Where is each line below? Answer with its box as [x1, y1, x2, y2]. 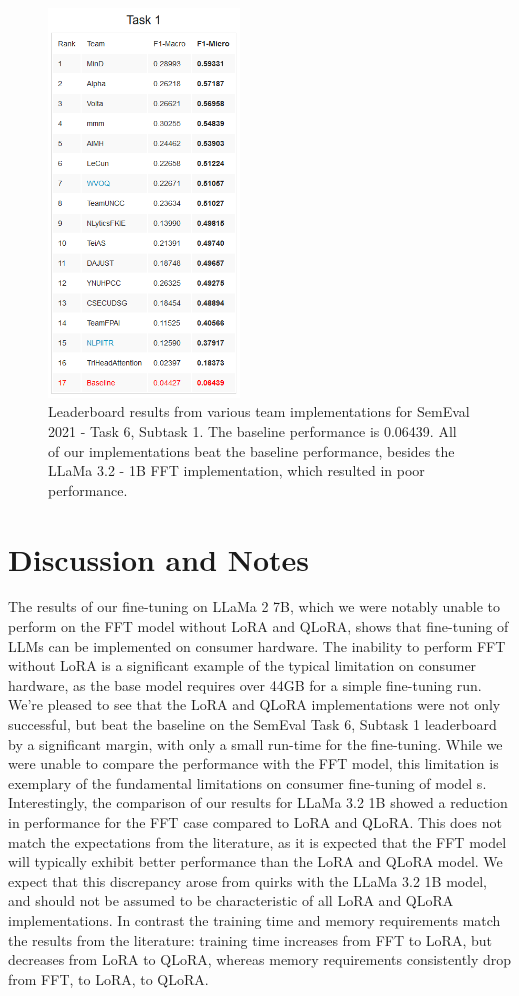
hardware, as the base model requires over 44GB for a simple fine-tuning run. [8, 674, 482, 695]
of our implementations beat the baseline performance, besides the [48, 440, 455, 461]
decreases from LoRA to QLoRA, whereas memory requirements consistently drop [8, 949, 512, 970]
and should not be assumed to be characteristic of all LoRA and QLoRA [8, 890, 454, 911]
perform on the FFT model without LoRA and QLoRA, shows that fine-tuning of [8, 616, 509, 637]
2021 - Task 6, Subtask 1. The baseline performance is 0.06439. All [48, 420, 457, 441]
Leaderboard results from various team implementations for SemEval [48, 401, 470, 422]
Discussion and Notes [8, 538, 310, 579]
